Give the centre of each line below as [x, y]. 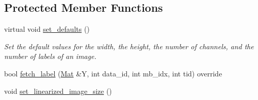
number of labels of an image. [50, 56]
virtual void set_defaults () [47, 29]
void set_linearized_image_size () [58, 91]
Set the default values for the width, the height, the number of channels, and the [129, 46]
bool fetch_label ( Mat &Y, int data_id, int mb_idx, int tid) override [113, 73]
